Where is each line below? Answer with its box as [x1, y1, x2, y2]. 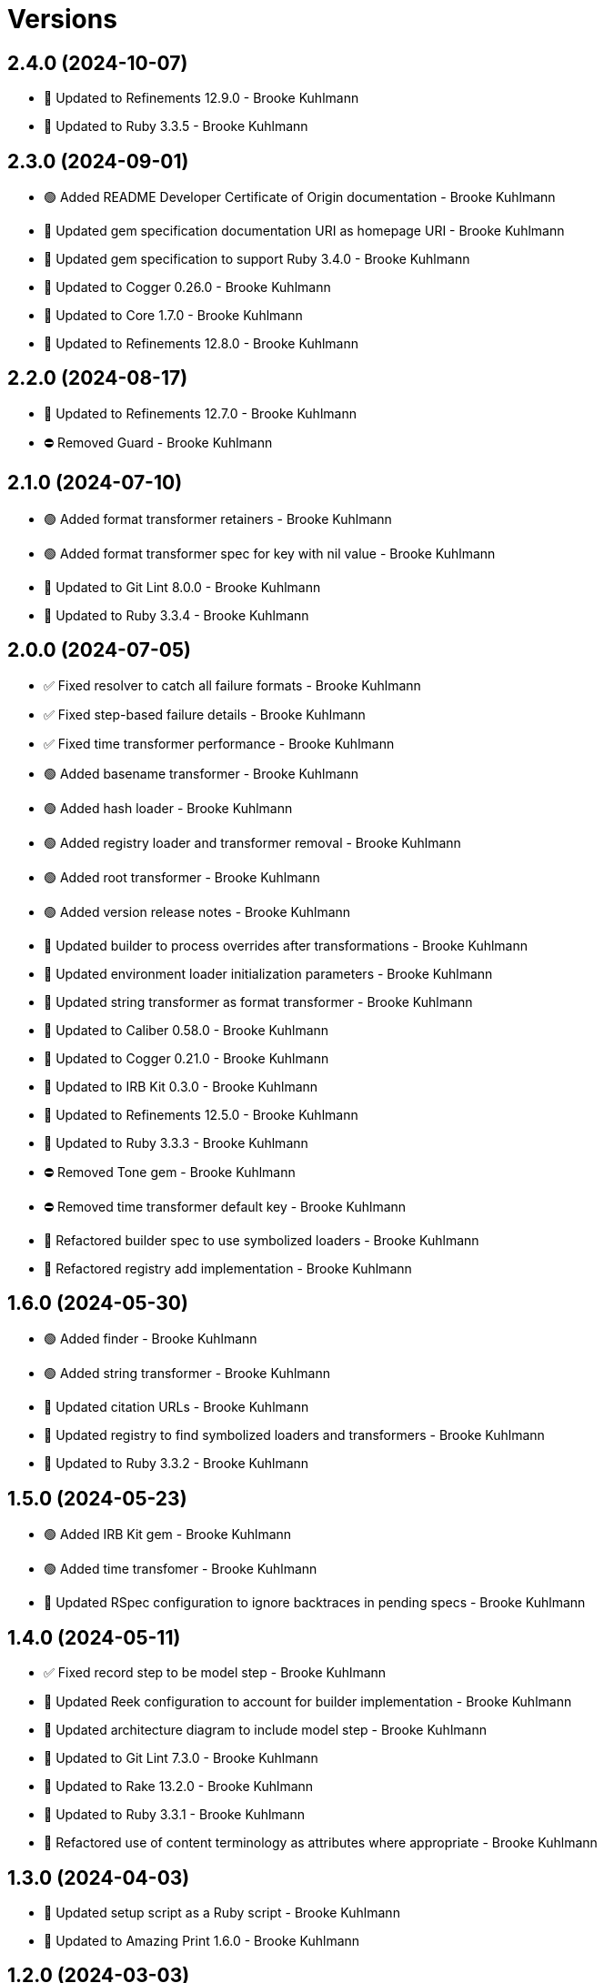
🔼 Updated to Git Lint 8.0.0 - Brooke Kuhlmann [44, 579, 321, 595]
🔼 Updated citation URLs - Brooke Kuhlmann [44, 1399, 309, 1415]
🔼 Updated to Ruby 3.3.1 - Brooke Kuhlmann [44, 1807, 305, 1823]
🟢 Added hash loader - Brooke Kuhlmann [44, 800, 293, 816]
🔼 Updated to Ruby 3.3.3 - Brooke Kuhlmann [44, 1134, 308, 1151]
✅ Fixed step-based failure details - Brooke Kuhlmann [44, 706, 366, 722]
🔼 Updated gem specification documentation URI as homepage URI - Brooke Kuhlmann [44, 223, 565, 239]
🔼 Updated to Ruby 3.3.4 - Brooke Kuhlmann [44, 607, 309, 623]
